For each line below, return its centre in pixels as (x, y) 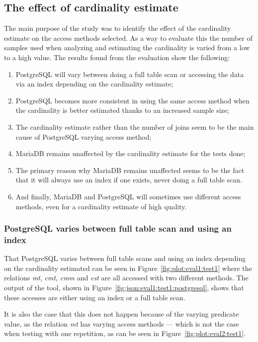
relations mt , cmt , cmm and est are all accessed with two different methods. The (126, 278)
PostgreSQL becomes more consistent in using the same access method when (132, 100)
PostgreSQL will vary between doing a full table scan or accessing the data (130, 74)
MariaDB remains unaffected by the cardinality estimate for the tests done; (130, 153)
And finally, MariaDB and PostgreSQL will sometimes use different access (128, 196)
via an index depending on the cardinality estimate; (94, 84)
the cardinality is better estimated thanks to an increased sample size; (122, 110)
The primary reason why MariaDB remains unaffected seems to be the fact (130, 170)
